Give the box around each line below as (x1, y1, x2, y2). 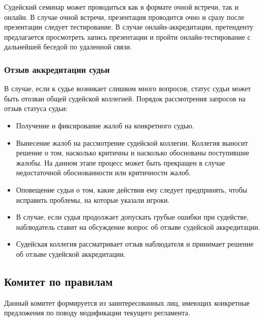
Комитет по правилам (4, 273, 113, 289)
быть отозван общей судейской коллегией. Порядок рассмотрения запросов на (4, 93, 246, 103)
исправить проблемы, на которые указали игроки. (16, 194, 170, 205)
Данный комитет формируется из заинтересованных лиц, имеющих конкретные (4, 297, 250, 308)
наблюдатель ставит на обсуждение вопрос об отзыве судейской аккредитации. (16, 221, 260, 232)
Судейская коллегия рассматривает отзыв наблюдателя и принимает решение (16, 238, 254, 249)
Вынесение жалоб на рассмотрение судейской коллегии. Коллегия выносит (16, 137, 248, 148)
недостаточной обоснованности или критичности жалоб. (16, 167, 191, 178)
